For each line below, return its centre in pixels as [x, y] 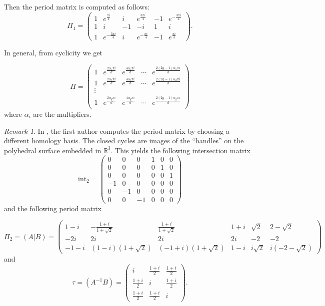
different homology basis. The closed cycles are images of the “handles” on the [124, 141]
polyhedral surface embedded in [53, 150]
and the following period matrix [53, 208]
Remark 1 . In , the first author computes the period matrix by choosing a [117, 131]
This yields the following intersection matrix [183, 150]
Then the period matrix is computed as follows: [77, 6]
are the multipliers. [62, 114]
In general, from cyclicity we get [53, 52]
